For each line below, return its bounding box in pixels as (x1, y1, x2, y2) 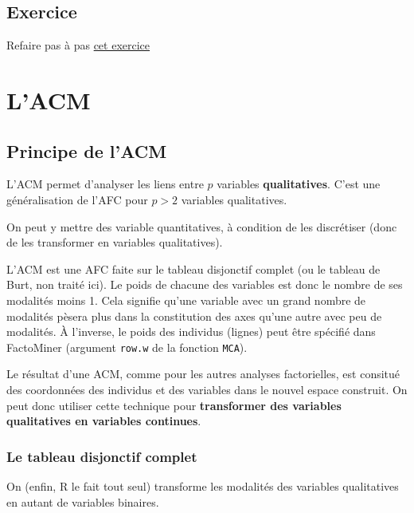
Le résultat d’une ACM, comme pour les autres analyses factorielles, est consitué (6, 365, 400, 382)
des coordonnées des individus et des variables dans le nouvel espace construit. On (6, 381, 408, 397)
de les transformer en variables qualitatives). (6, 234, 223, 251)
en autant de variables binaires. (6, 493, 159, 510)
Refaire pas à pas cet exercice (6, 37, 150, 53)
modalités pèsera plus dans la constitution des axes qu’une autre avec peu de (6, 307, 382, 324)
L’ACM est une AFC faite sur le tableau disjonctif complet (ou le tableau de (6, 260, 381, 277)
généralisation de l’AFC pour (6, 191, 148, 207)
